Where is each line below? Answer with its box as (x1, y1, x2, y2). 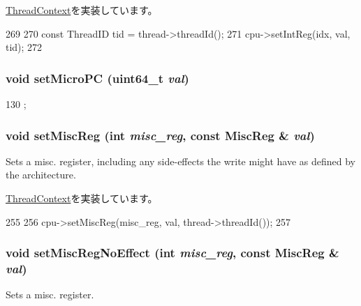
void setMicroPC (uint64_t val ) (6, 69, 189, 86)
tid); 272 (6, 40, 43, 54)
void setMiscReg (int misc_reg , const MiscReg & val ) (6, 126, 315, 144)
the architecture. (6, 167, 76, 182)
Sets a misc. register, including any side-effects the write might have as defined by (6, 153, 356, 168)
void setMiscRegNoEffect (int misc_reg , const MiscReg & (6, 244, 339, 261)
